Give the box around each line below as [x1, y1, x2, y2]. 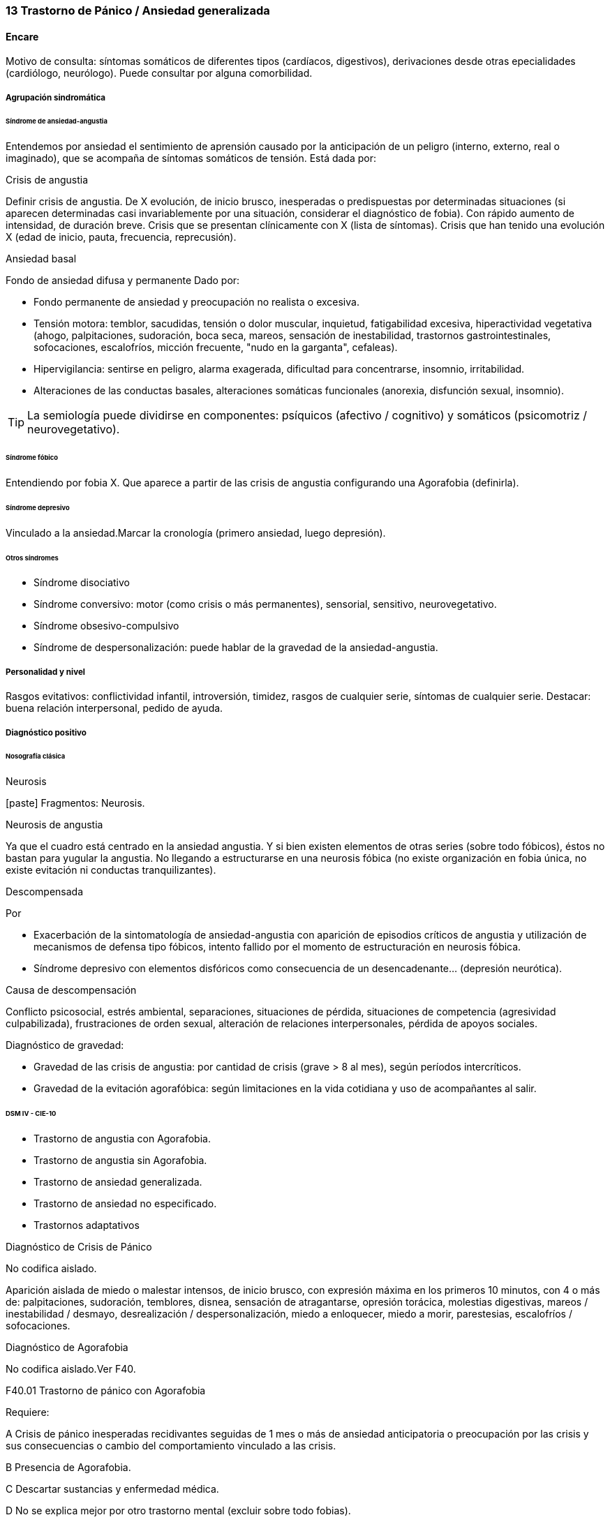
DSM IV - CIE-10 [6, 1110, 57, 1118]
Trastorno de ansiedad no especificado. [34, 1197, 217, 1209]
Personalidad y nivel [6, 666, 86, 677]
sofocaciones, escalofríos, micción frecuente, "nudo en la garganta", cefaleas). [34, 341, 398, 354]
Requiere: [6, 1405, 50, 1418]
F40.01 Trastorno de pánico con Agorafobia [6, 1384, 206, 1396]
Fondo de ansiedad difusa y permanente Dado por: [6, 274, 240, 287]
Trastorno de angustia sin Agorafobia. [34, 1154, 207, 1166]
